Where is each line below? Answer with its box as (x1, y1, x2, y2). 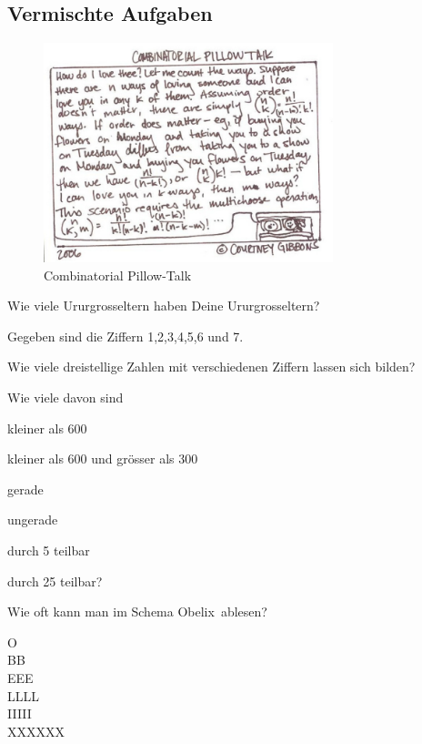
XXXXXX (7, 721, 65, 740)
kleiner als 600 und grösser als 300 (7, 449, 198, 468)
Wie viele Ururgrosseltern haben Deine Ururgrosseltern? (7, 296, 320, 315)
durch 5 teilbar (7, 541, 90, 560)
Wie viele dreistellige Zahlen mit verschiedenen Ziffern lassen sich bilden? (7, 357, 416, 376)
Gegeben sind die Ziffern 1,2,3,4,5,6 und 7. (7, 326, 244, 345)
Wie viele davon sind (7, 388, 124, 407)
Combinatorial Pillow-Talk (44, 265, 192, 284)
